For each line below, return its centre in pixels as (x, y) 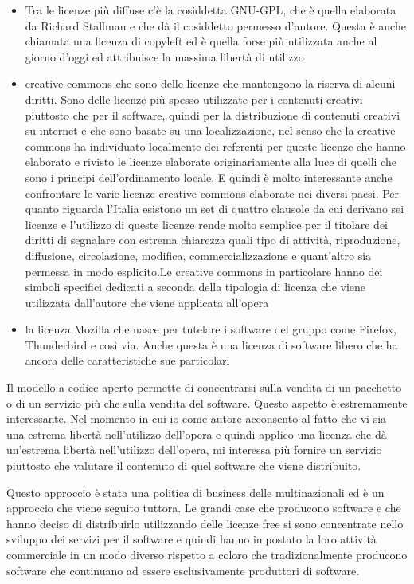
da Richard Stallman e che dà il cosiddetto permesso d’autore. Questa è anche (215, 25)
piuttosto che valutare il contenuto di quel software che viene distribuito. (184, 466)
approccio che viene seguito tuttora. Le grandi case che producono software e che (204, 508)
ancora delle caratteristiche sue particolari (127, 360)
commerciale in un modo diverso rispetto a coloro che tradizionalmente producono (207, 554)
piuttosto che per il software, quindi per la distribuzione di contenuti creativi (213, 114)
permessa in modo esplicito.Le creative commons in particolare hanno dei (204, 271)
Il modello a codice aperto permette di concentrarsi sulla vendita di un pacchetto (204, 387)
